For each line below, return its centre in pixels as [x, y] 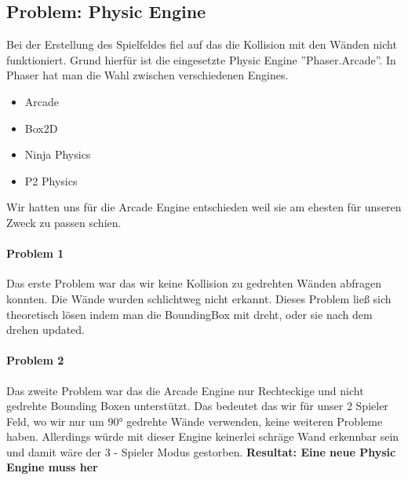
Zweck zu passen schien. [64, 222]
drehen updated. [46, 330]
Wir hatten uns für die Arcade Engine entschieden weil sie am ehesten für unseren [204, 207]
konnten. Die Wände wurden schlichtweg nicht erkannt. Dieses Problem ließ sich [199, 298]
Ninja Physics [58, 154]
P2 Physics [51, 180]
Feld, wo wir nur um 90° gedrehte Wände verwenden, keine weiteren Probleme [195, 421]
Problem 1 [35, 253]
